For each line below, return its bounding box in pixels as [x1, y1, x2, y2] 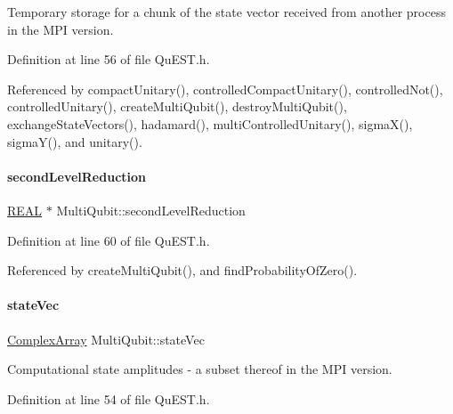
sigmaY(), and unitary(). [7, 132, 142, 150]
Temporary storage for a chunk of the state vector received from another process [7, 3, 446, 20]
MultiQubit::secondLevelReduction [56, 200, 246, 219]
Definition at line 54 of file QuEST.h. [7, 389, 210, 408]
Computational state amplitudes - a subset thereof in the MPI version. [7, 360, 392, 378]
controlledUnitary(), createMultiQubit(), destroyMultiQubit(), [7, 97, 347, 116]
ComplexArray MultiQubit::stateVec [7, 329, 205, 348]
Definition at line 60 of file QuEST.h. [7, 231, 210, 249]
